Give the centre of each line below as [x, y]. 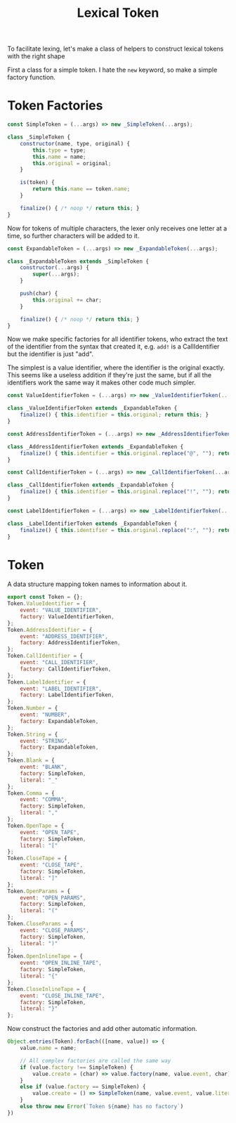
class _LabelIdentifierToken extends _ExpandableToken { [92, 524]
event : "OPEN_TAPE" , [50, 832]
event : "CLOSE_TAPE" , [51, 865]
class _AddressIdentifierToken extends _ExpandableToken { [96, 447]
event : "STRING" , [45, 741]
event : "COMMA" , [44, 800]
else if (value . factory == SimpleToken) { [83, 1087]
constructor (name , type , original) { [75, 143]
